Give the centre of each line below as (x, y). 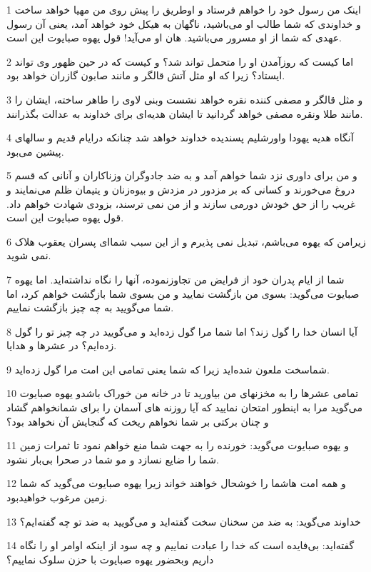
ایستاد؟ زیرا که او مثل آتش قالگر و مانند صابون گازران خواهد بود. (146, 75)
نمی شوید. (29, 255)
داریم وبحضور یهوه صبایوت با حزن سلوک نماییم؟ (110, 559)
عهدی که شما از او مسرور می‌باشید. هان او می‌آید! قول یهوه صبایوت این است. (174, 37)
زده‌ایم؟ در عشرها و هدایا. (62, 345)
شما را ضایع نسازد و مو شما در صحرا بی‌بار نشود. (113, 459)
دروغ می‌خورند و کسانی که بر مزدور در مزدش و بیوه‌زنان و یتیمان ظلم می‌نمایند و (181, 189)
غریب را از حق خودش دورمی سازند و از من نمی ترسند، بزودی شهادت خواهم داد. (181, 203)
